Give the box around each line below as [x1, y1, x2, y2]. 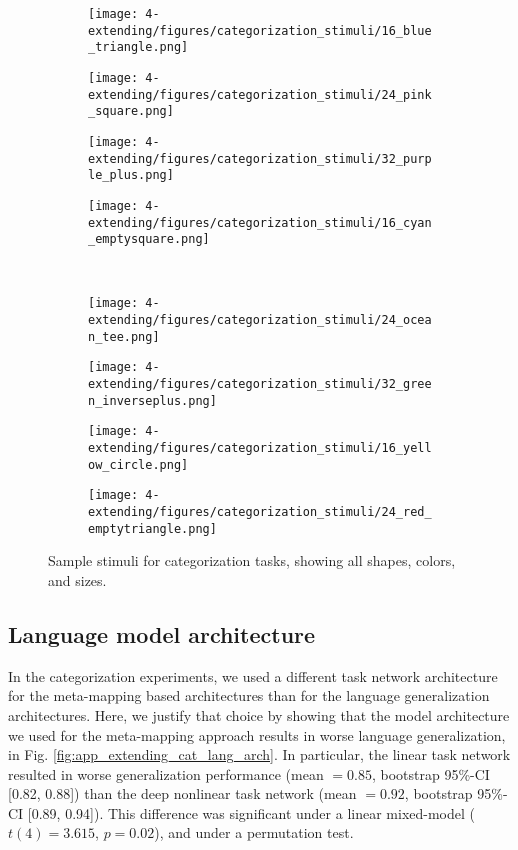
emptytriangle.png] [88, 521, 217, 536]
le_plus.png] [88, 168, 174, 183]
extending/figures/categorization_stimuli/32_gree [88, 377, 432, 392]
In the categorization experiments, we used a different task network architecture [8, 665, 498, 686]
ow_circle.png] [88, 457, 189, 472]
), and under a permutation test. [154, 822, 354, 843]
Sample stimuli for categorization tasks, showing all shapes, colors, [48, 550, 456, 571]
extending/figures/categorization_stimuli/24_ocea [88, 313, 432, 328]
